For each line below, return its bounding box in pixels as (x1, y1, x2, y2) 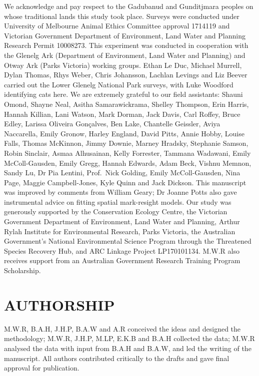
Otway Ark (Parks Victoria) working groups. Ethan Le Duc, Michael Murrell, (4, 59, 242, 70)
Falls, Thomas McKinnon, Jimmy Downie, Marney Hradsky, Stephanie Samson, (4, 138, 248, 148)
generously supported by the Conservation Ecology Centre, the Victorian (4, 206, 227, 217)
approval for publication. (4, 363, 79, 373)
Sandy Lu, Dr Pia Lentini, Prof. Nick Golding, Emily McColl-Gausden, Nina (4, 167, 240, 178)
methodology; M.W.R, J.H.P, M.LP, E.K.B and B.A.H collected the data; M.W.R (4, 333, 255, 344)
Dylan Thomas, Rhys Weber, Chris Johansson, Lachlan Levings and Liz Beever (4, 69, 247, 80)
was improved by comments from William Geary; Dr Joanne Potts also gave (4, 187, 237, 197)
